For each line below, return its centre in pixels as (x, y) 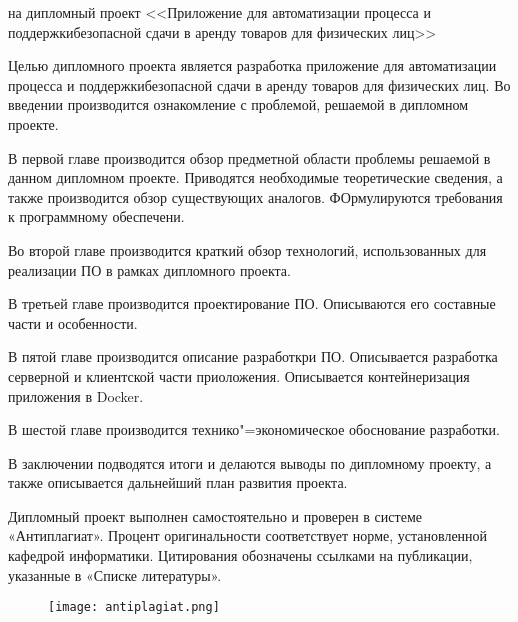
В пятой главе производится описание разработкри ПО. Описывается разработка (253, 356)
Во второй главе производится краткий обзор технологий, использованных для (247, 249)
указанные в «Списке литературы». (115, 574)
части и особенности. (73, 322)
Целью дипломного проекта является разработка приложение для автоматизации (252, 65)
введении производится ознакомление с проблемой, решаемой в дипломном (238, 104)
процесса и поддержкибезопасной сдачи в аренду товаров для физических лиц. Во (259, 84)
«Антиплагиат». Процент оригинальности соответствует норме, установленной (248, 535)
